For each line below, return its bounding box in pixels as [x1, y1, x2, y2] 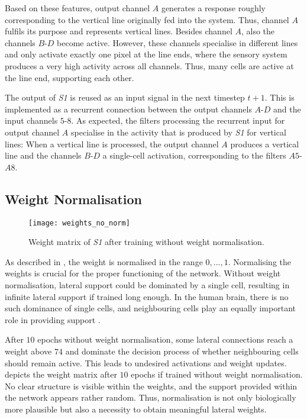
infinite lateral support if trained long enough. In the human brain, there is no [5, 290, 289, 302]
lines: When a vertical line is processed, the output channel [5, 137, 219, 150]
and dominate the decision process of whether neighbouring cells [65, 344, 299, 357]
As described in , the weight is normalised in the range [5, 255, 203, 267]
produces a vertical [230, 137, 299, 150]
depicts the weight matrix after [5, 368, 117, 381]
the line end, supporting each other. [5, 71, 134, 83]
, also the [241, 25, 275, 37]
